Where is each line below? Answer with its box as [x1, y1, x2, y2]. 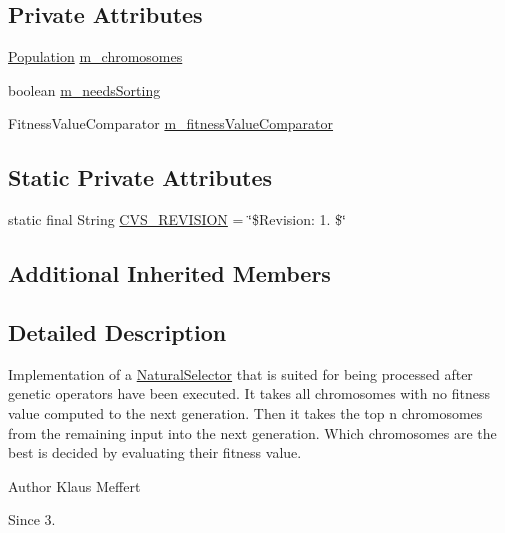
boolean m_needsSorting [8, 79, 161, 100]
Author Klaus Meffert [8, 475, 141, 496]
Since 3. [8, 509, 56, 530]
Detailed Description [8, 316, 227, 347]
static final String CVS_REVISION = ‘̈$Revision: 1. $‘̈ [8, 209, 346, 230]
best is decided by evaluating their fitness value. [8, 442, 302, 463]
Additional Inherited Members [8, 258, 331, 289]
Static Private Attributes [8, 162, 273, 193]
